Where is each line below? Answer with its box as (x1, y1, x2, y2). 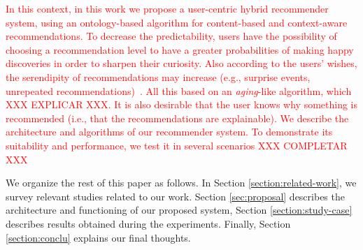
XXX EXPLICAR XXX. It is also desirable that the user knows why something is (6, 97, 358, 112)
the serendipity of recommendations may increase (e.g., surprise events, (6, 69, 311, 84)
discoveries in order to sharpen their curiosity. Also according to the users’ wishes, (6, 56, 357, 71)
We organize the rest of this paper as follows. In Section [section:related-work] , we (6, 175, 357, 190)
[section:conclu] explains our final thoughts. (6, 230, 191, 244)
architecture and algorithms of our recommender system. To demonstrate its (6, 124, 333, 139)
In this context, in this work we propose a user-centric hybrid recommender (6, 1, 329, 15)
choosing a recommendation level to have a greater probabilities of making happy (6, 42, 354, 57)
